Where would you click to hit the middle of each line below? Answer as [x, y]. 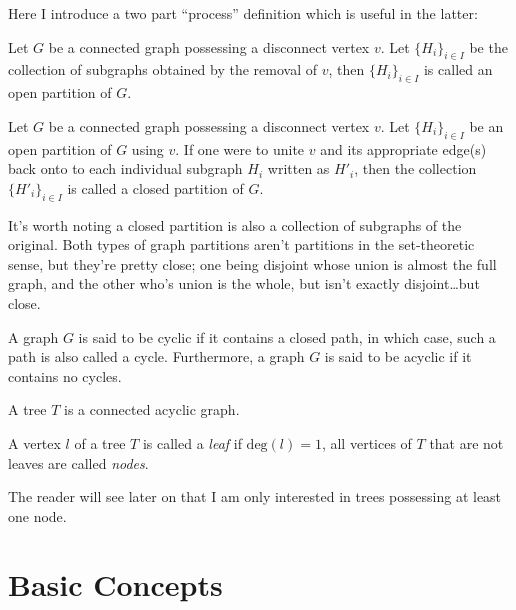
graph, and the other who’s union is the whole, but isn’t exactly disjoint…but [244, 283]
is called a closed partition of [155, 187]
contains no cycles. [65, 375]
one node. [37, 515]
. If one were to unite [240, 148]
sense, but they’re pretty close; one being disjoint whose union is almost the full [252, 263]
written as [298, 168]
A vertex [34, 442]
